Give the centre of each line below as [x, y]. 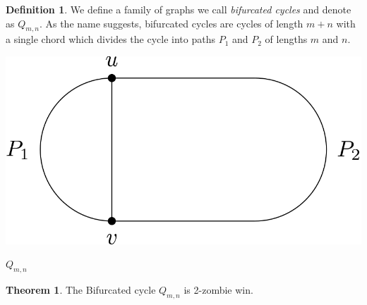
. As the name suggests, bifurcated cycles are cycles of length [171, 23]
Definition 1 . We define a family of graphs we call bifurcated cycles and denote [179, 9]
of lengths [286, 39]
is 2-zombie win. [218, 290]
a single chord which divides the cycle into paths [110, 39]
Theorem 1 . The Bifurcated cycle [81, 290]
